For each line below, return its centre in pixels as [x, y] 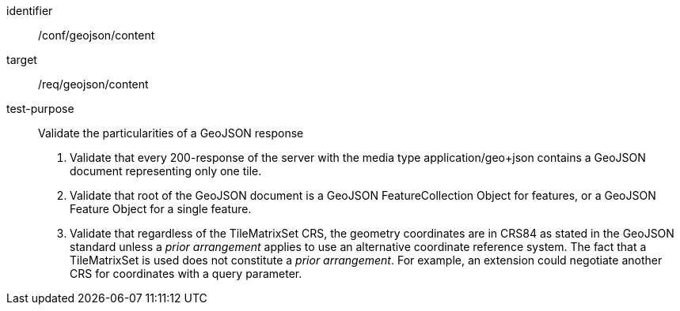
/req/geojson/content [93, 84]
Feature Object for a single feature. [161, 209]
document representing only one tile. [166, 171]
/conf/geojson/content [97, 35]
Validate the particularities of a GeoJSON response [171, 133]
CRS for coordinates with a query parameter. [186, 274]
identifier [30, 11]
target [22, 60]
